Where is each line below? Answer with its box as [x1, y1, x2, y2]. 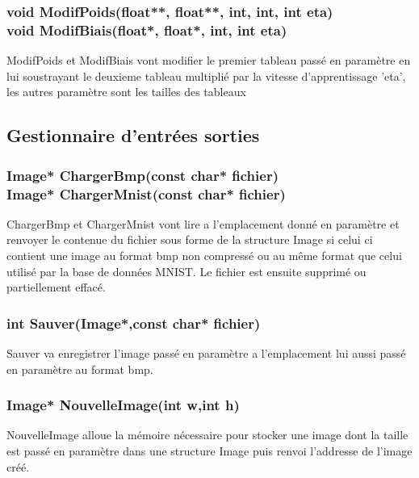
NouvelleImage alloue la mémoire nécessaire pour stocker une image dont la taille [6, 426, 409, 443]
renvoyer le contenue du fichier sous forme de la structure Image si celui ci [6, 231, 373, 248]
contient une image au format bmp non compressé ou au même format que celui [6, 247, 402, 264]
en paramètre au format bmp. [6, 360, 153, 377]
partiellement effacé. [6, 279, 106, 296]
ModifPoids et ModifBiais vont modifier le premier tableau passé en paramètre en [6, 52, 411, 69]
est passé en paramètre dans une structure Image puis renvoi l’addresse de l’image [6, 442, 413, 459]
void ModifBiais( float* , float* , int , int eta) [6, 19, 287, 40]
